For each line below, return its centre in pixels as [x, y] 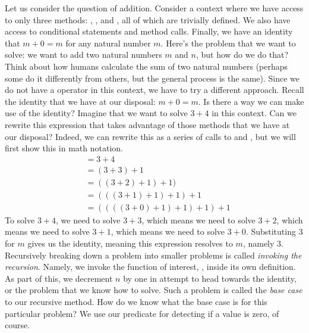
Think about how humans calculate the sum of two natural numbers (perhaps [146, 66]
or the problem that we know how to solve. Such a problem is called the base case [154, 290]
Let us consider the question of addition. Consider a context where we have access [154, 8]
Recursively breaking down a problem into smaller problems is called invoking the [153, 255]
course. [18, 325]
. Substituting [271, 231]
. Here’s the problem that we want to [228, 43]
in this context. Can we [254, 113]
